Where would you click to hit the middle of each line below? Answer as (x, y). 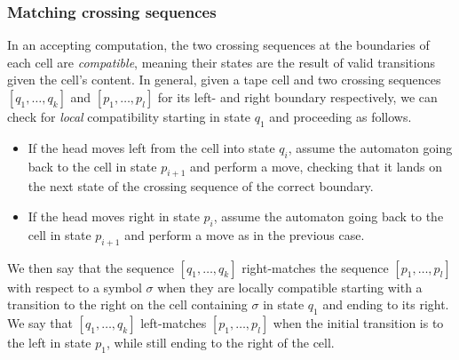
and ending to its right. (386, 304)
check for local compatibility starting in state (129, 116)
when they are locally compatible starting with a (290, 287)
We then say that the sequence (91, 267)
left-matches (174, 322)
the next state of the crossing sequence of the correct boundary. (201, 186)
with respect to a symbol (75, 287)
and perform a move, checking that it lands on (317, 166)
